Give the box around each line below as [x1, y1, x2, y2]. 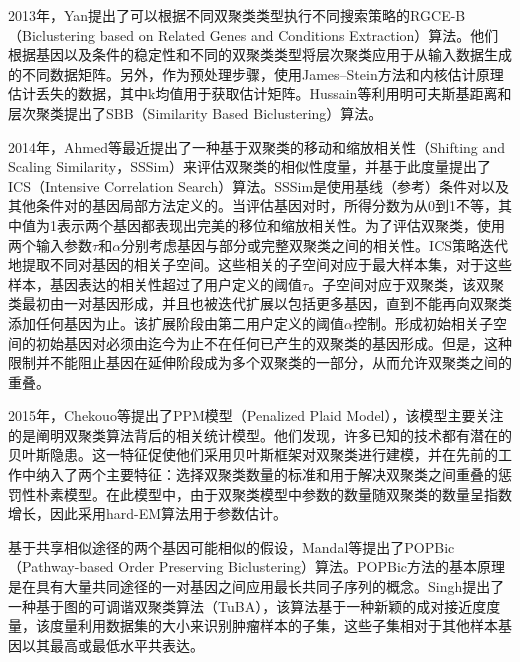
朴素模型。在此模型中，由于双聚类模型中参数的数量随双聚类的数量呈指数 [35, 483, 512, 504]
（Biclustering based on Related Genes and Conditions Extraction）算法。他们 [8, 24, 499, 45]
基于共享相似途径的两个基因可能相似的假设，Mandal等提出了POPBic [8, 536, 455, 557]
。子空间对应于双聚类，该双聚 [308, 273, 505, 294]
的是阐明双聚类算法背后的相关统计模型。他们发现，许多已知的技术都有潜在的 [8, 424, 512, 445]
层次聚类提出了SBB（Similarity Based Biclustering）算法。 [8, 102, 383, 123]
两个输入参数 [8, 234, 92, 255]
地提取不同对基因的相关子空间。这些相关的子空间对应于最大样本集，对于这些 [8, 254, 512, 275]
